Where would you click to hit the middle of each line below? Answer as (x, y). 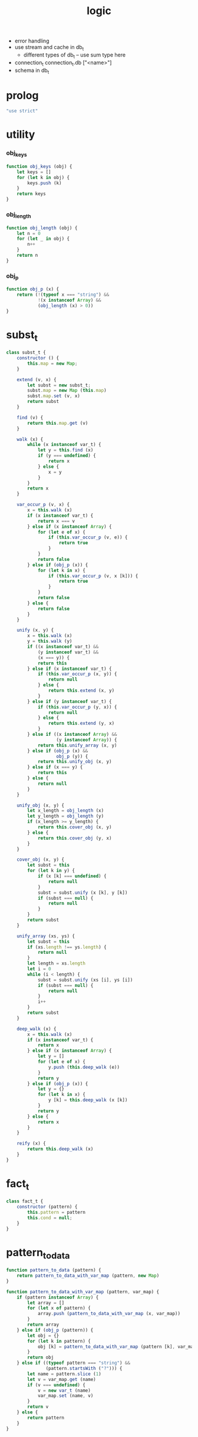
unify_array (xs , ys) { (46, 936)
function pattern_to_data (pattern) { (54, 1270)
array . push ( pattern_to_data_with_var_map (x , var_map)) (109, 1314)
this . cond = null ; (50, 1218)
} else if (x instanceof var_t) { (70, 669)
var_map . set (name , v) (65, 1396)
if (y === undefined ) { (67, 456)
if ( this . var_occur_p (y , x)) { (77, 707)
